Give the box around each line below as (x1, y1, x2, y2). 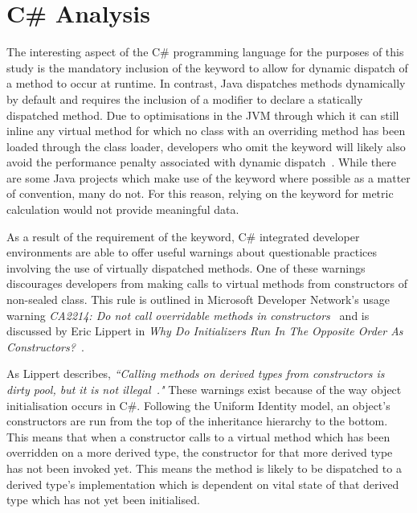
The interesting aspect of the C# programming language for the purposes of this (6, 43, 404, 60)
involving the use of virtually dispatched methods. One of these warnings (6, 259, 366, 276)
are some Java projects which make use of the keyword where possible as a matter (6, 169, 411, 186)
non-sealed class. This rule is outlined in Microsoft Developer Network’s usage (6, 291, 390, 308)
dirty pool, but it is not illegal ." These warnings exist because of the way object (6, 381, 402, 397)
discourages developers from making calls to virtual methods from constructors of (6, 275, 407, 292)
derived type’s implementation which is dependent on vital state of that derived (6, 475, 399, 492)
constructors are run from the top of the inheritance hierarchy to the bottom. (6, 412, 388, 429)
